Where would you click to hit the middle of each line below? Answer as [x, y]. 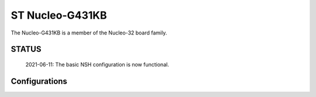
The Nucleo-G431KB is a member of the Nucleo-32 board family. [89, 33]
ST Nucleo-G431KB [59, 15]
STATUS [26, 49]
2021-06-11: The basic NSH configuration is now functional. [97, 64]
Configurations [39, 81]
